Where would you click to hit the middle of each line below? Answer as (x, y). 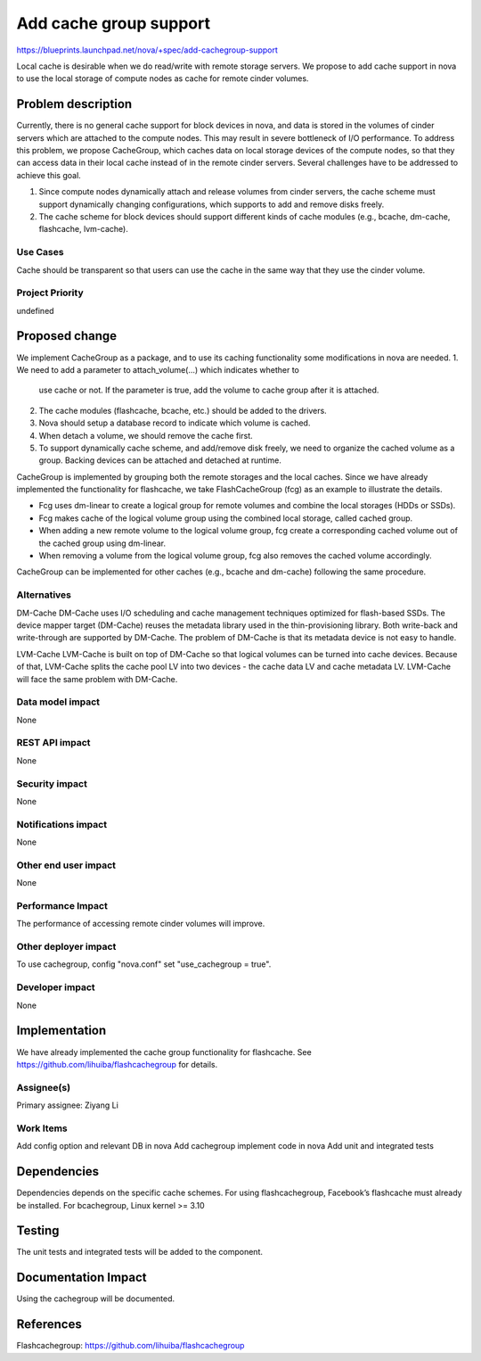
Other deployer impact (66, 947)
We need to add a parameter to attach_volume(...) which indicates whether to (158, 369)
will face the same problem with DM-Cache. (97, 679)
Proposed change (67, 336)
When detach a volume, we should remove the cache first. (146, 435)
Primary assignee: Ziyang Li (68, 1105)
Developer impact (56, 987)
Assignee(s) (44, 1087)
